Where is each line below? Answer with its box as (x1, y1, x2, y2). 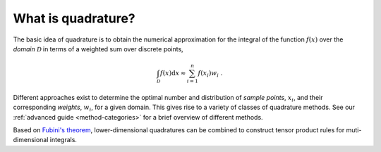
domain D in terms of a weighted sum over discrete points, (13, 44, 183, 53)
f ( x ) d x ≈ (159, 69, 186, 77)
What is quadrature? (13, 11, 135, 26)
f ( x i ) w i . (198, 69, 223, 79)
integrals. (49, 136, 78, 144)
